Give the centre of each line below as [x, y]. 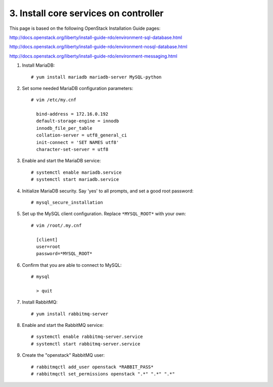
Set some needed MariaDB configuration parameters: [78, 88]
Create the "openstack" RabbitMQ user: [63, 355]
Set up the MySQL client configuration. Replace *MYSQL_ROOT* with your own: [104, 214]
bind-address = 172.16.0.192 [72, 114]
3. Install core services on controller [86, 13]
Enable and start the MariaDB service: [61, 161]
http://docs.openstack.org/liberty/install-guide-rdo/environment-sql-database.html [96, 37]
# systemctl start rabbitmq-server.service [86, 344]
